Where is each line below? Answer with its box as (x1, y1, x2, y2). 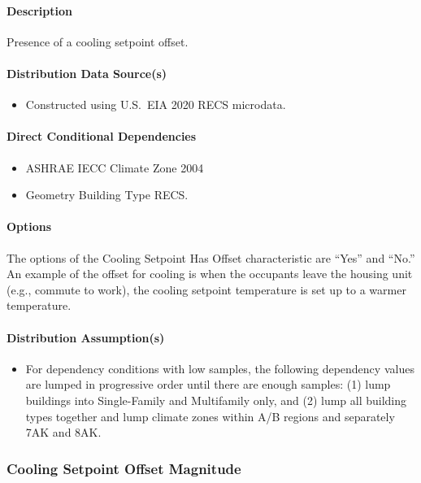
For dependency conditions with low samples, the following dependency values (25, 359, 414, 376)
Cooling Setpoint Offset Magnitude (7, 458, 241, 478)
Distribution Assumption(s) (7, 329, 165, 346)
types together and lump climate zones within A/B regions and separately (25, 407, 395, 424)
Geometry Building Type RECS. (25, 186, 189, 203)
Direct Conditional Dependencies (7, 128, 197, 145)
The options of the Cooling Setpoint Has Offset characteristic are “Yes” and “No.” (7, 249, 415, 266)
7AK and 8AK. (25, 424, 102, 441)
